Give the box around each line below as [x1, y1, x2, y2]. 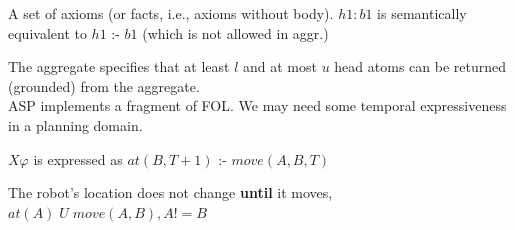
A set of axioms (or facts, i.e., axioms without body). [8, 3, 334, 23]
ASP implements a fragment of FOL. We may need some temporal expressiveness [8, 95, 507, 116]
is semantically [377, 3, 467, 23]
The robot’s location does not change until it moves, [8, 182, 333, 203]
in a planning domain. [8, 114, 143, 135]
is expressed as [33, 148, 123, 169]
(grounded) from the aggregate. [8, 75, 200, 96]
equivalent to [8, 22, 87, 43]
